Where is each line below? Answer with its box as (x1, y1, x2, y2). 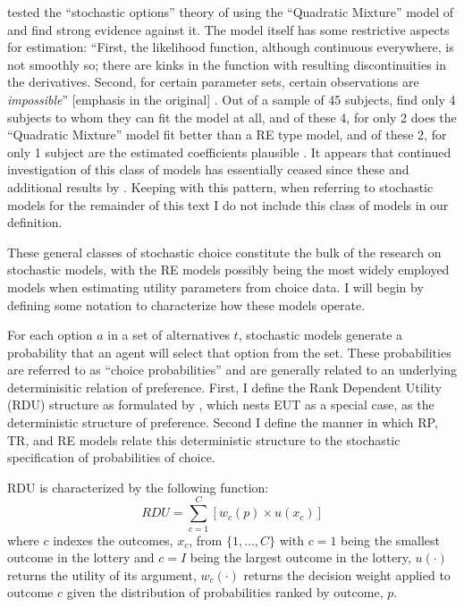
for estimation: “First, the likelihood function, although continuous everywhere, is (7, 38, 454, 56)
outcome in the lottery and (7, 548, 155, 567)
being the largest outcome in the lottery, (190, 548, 411, 567)
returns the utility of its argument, (7, 565, 197, 584)
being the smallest (341, 530, 441, 549)
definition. (7, 213, 63, 232)
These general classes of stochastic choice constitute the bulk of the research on (7, 242, 442, 261)
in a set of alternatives (107, 325, 230, 344)
